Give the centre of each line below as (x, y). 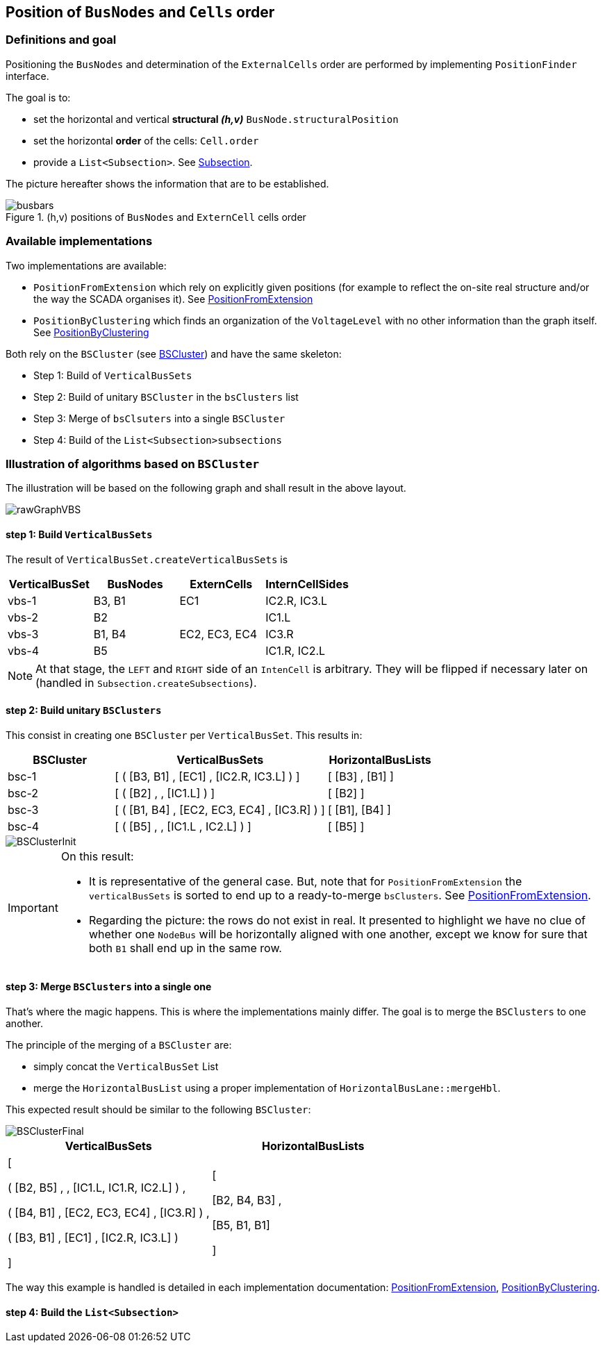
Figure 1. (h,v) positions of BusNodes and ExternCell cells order (156, 217)
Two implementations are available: (86, 265)
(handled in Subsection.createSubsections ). (146, 682)
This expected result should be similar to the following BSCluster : (158, 1109)
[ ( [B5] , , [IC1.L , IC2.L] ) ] (183, 826)
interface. (27, 76)
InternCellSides (307, 584)
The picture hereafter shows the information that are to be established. (167, 183)
